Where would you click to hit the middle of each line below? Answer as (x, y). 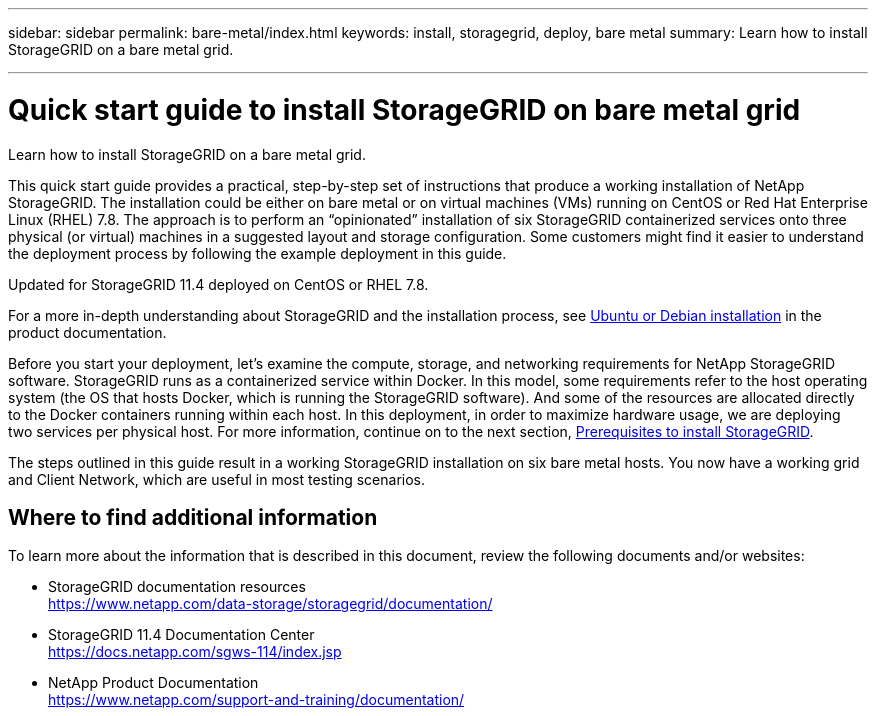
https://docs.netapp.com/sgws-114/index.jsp (195, 652)
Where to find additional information (193, 517)
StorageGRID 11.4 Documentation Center (181, 635)
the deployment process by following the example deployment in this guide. (257, 253)
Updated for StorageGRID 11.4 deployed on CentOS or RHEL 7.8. (218, 284)
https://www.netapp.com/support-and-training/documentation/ (256, 700)
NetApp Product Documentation (153, 683)
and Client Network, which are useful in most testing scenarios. (217, 479)
